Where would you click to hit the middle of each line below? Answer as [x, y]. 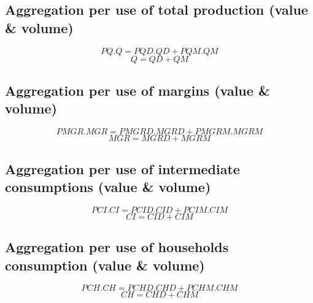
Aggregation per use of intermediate [122, 168]
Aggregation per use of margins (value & [137, 90]
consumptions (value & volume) [108, 186]
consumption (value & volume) [105, 265]
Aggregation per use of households [117, 247]
